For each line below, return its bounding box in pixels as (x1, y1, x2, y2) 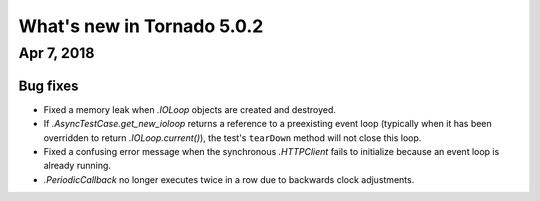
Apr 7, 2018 (18, 44, 95, 62)
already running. (43, 160, 112, 172)
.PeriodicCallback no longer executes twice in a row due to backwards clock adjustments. (43, 173, 415, 185)
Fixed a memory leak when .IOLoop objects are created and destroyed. (43, 103, 337, 115)
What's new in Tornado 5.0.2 (18, 15, 264, 37)
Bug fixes (18, 77, 79, 94)
